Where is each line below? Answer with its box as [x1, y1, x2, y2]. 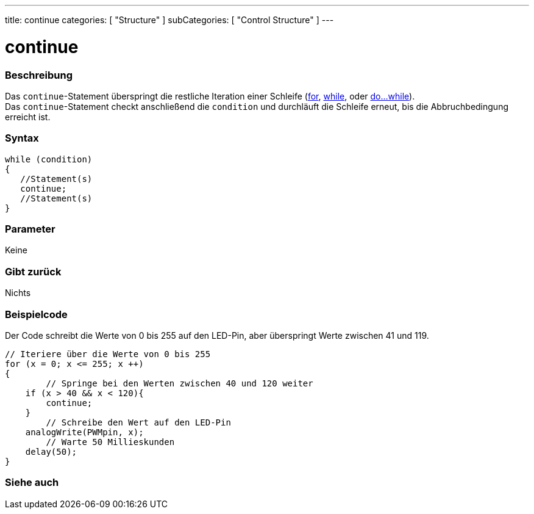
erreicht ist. [5, 111, 51, 122]
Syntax [5, 132, 39, 145]
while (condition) [5, 154, 93, 164]
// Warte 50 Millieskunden [46, 436, 175, 447]
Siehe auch [5, 476, 59, 489]
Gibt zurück [5, 265, 62, 278]
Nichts [5, 288, 31, 299]
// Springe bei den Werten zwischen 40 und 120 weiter [46, 378, 313, 388]
